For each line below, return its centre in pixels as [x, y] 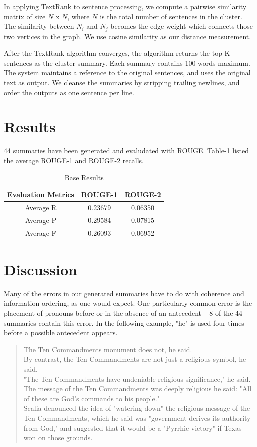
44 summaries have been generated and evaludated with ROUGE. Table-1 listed [126, 151]
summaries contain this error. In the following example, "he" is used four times [124, 322]
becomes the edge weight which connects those [182, 26]
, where [79, 16]
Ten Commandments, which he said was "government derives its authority [137, 418]
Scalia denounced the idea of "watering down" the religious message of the [137, 408]
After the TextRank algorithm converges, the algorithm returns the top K [117, 53]
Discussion [41, 269]
